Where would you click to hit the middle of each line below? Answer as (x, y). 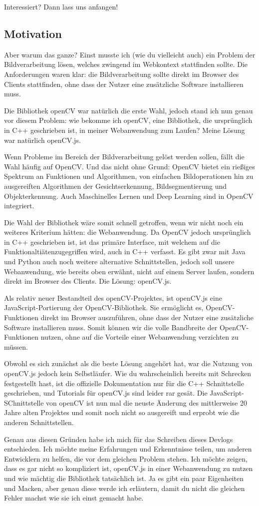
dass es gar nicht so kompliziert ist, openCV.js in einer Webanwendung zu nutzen (129, 468)
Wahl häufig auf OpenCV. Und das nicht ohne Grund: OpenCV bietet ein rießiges (129, 166)
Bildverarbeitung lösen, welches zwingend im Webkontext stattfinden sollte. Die (126, 64)
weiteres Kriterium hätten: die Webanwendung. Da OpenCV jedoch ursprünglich (128, 232)
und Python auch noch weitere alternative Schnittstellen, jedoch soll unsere (119, 261)
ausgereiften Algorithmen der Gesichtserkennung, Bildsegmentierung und (116, 186)
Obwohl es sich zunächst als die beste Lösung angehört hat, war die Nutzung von (128, 363)
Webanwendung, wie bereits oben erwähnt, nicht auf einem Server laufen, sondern (129, 271)
